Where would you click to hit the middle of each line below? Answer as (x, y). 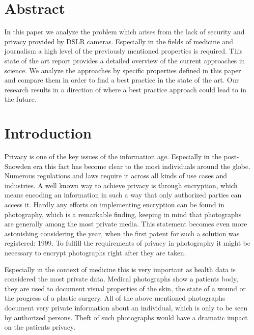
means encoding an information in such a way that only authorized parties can (123, 195)
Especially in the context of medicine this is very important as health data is (120, 269)
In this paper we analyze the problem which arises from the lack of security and (125, 32)
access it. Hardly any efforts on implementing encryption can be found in (114, 204)
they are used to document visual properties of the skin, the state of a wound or (125, 288)
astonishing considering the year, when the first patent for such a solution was (122, 233)
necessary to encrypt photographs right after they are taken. (95, 252)
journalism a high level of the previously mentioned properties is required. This (124, 51)
